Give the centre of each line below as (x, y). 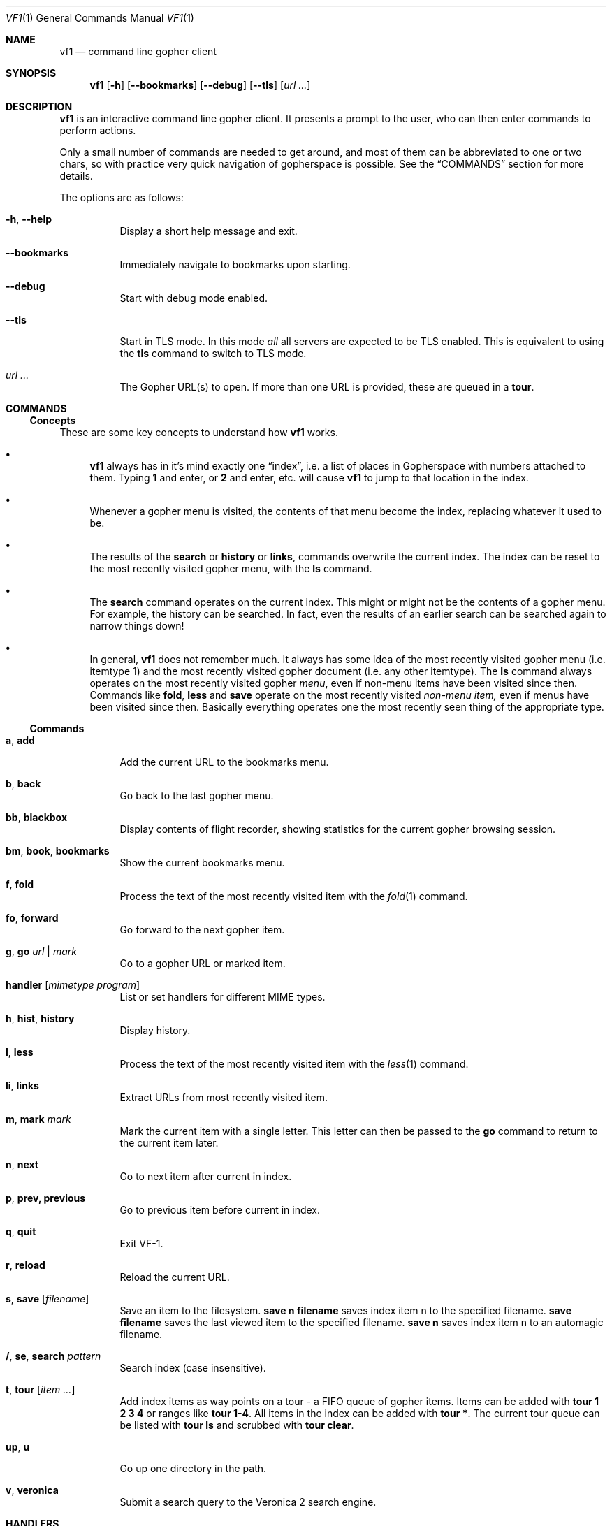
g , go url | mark (41, 951)
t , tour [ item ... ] (41, 1389)
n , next (22, 1164)
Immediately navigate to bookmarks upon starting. (235, 264)
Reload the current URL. (175, 1277)
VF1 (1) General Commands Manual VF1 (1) (100, 18)
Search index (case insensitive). (193, 1368)
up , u (18, 1447)
